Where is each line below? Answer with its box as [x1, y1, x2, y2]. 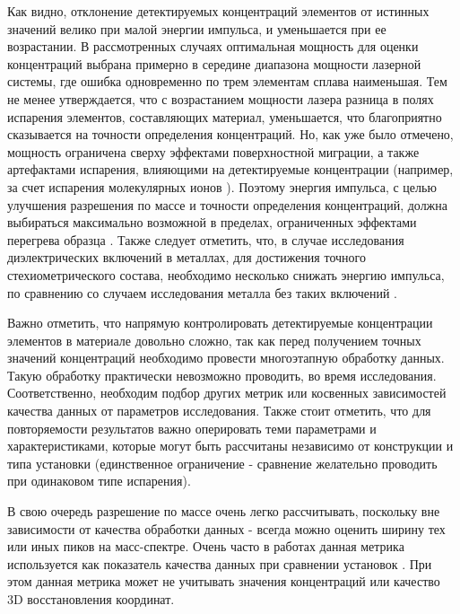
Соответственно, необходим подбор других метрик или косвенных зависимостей [7, 383, 447, 402]
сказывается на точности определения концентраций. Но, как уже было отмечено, [7, 125, 454, 144]
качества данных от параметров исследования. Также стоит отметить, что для [7, 401, 431, 420]
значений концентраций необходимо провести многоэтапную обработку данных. [7, 348, 445, 367]
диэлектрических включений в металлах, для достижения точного [7, 248, 366, 267]
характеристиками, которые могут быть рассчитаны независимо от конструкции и [7, 436, 454, 455]
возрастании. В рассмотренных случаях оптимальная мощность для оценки [7, 37, 419, 56]
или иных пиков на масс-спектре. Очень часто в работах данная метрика [7, 537, 404, 556]
